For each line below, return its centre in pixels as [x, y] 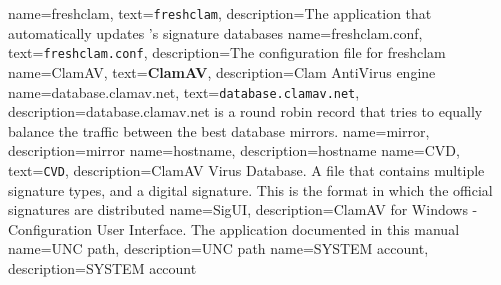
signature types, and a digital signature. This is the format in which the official [250, 189]
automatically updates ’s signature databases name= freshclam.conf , [215, 32]
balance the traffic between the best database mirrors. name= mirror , [219, 130]
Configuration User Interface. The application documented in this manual [234, 228]
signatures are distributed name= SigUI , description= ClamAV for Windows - [243, 209]
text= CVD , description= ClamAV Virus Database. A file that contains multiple [246, 169]
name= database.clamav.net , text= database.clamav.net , [184, 91]
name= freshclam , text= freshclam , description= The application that [220, 13]
